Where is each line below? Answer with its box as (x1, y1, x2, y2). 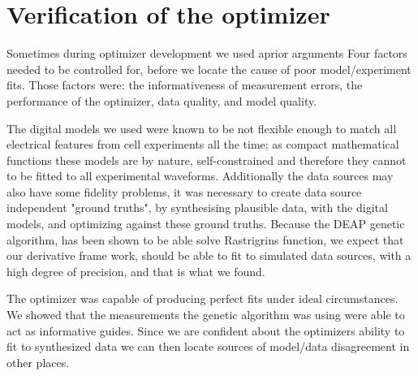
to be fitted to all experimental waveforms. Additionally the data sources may (6, 167, 394, 184)
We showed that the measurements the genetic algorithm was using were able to (6, 306, 405, 323)
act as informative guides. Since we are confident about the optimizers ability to (6, 322, 405, 339)
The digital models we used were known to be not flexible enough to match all (6, 119, 397, 136)
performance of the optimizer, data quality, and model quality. (6, 92, 317, 109)
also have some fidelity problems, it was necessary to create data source (6, 183, 362, 200)
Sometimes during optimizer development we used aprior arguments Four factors (6, 45, 407, 62)
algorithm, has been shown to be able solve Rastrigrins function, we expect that (6, 231, 404, 248)
